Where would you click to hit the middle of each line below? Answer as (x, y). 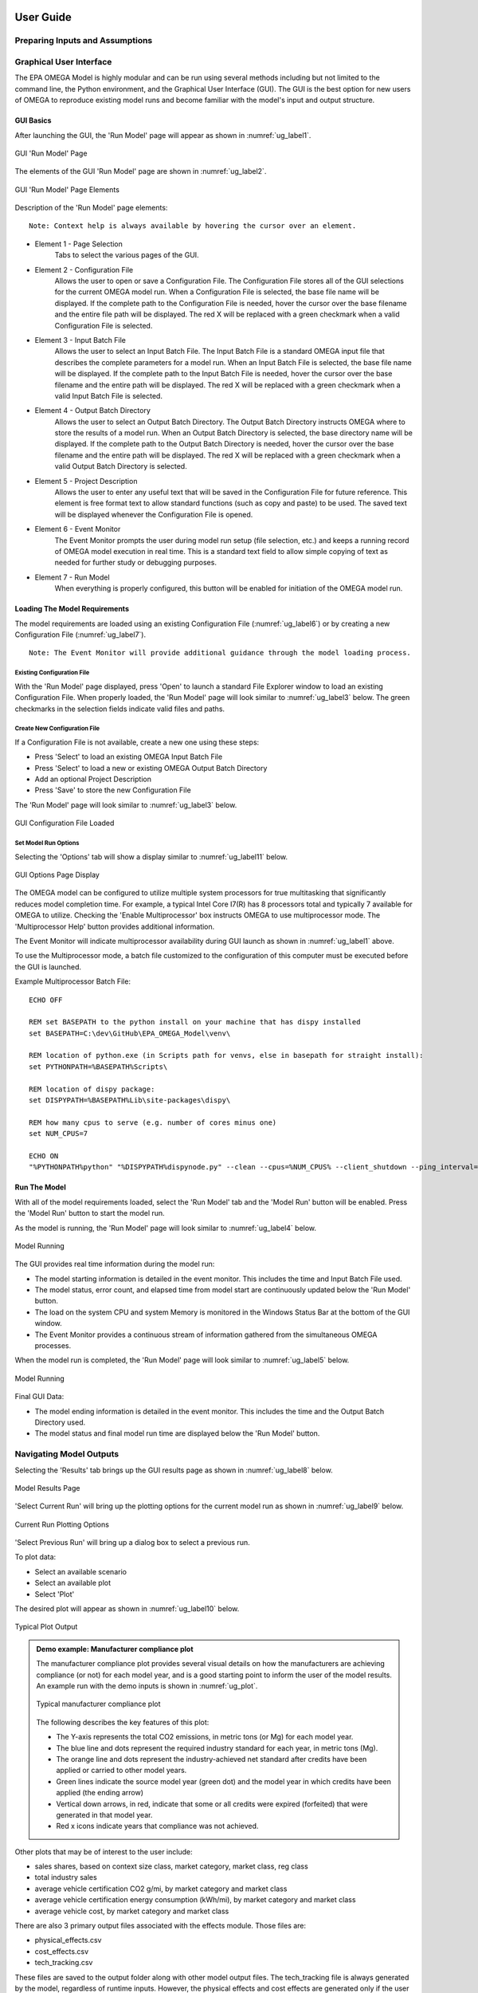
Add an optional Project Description (93, 779)
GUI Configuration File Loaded (65, 823)
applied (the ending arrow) (100, 1793)
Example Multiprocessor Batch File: (73, 981)
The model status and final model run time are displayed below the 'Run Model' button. (177, 1433)
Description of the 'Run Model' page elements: (91, 208)
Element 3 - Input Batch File (80, 340)
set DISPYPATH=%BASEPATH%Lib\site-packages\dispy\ (130, 1101)
